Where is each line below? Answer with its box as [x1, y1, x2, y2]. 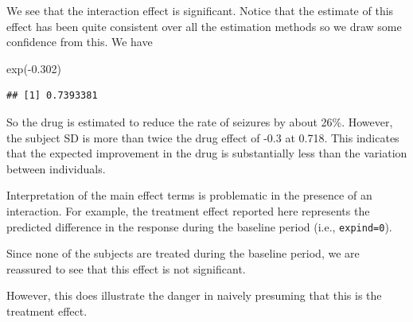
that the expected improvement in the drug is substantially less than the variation [6, 145, 407, 161]
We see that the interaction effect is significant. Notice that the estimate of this [6, 2, 394, 18]
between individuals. [6, 160, 106, 177]
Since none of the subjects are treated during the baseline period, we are [6, 245, 360, 262]
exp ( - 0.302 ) [6, 60, 61, 76]
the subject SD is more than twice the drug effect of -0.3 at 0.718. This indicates [6, 129, 399, 145]
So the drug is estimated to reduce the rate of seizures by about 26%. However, [6, 113, 393, 130]
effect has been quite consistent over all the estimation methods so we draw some [6, 17, 402, 34]
